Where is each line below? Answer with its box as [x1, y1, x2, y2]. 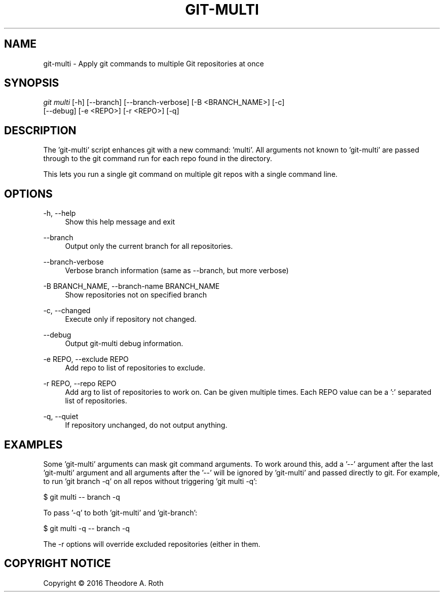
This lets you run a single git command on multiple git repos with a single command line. [43, 170, 338, 179]
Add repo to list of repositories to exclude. [65, 363, 205, 372]
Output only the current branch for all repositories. [65, 242, 233, 251]
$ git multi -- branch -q [43, 492, 120, 501]
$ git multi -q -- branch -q [43, 524, 130, 533]
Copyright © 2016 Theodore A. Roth [43, 578, 164, 587]
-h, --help [43, 209, 76, 218]
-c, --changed [43, 306, 91, 315]
